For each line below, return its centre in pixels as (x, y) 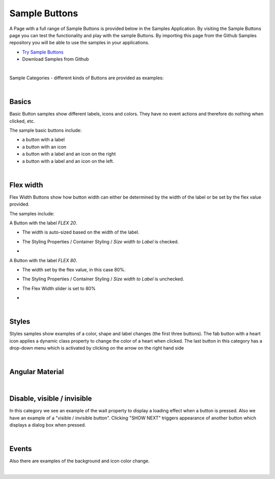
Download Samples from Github (56, 59)
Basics (20, 102)
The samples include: (32, 213)
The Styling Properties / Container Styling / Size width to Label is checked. (101, 241)
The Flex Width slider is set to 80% (59, 288)
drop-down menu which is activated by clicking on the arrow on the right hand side (97, 348)
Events (21, 449)
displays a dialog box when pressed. (48, 425)
